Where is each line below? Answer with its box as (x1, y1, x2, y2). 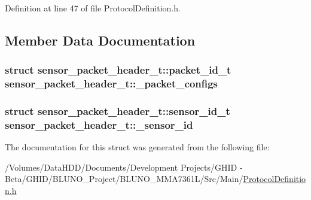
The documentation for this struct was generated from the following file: (5, 141, 270, 153)
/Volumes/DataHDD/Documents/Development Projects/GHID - (5, 160, 243, 173)
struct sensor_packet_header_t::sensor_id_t (5, 104, 230, 119)
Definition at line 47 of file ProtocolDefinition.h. (5, 2, 181, 14)
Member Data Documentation (5, 31, 196, 49)
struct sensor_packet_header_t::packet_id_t (5, 62, 231, 77)
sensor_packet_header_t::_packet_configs (5, 76, 218, 91)
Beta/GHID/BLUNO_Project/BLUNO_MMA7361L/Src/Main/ (5, 172, 243, 185)
